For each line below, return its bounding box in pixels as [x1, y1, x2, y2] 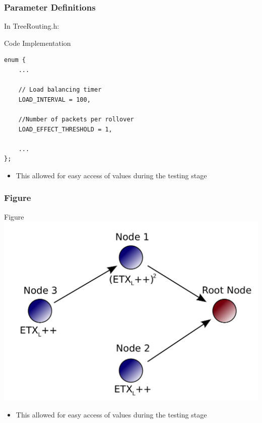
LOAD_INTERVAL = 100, [18, 96, 91, 103]
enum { [4, 56, 26, 64]
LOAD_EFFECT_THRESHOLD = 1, [18, 125, 112, 133]
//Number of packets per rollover [18, 115, 134, 123]
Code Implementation [4, 37, 71, 48]
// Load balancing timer [18, 86, 102, 94]
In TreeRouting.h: [4, 21, 59, 31]
